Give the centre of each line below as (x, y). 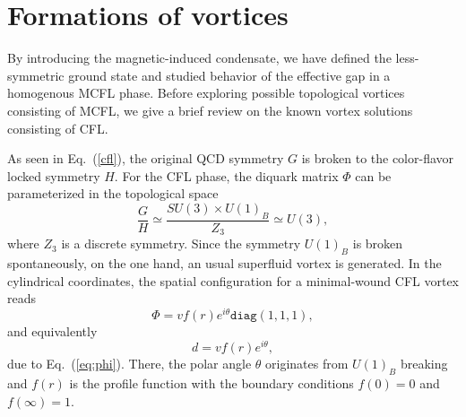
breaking (424, 364)
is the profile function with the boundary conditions (211, 383)
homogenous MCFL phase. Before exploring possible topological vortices (206, 93)
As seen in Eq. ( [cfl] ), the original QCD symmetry (146, 158)
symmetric (36, 75)
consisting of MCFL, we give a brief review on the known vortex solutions (210, 110)
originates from (307, 364)
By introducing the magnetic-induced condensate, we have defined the (199, 58)
